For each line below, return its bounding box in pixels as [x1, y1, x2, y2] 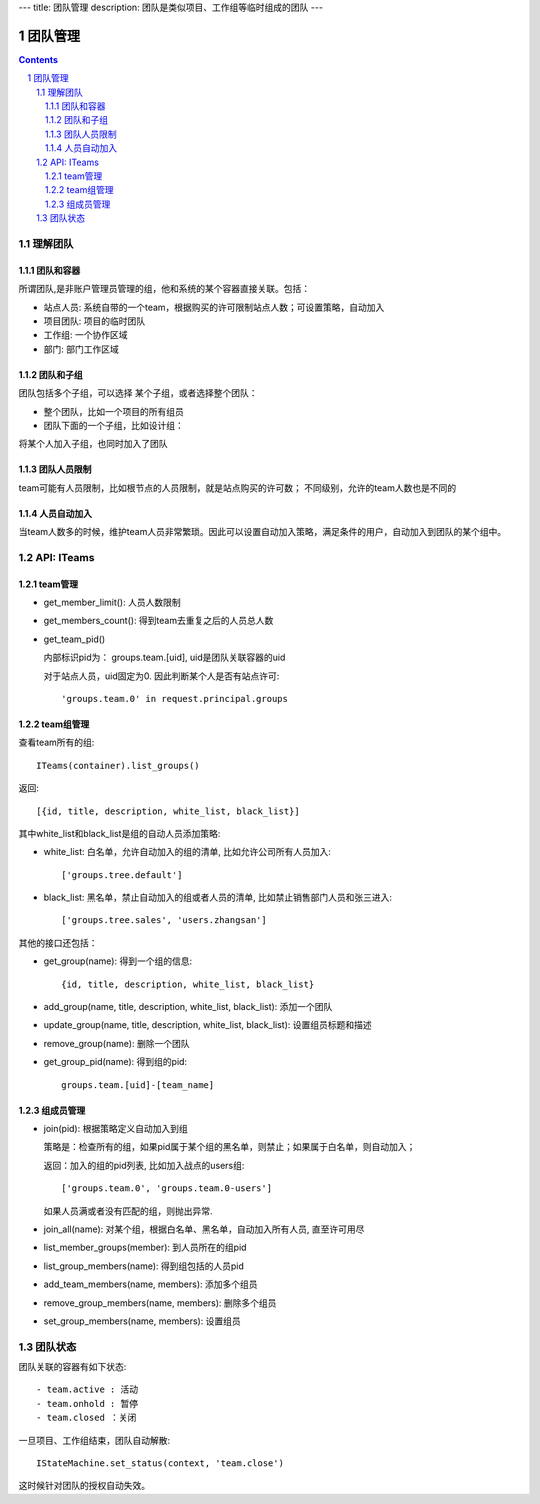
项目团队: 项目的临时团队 [43, 315, 145, 327]
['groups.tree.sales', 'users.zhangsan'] [61, 915, 267, 926]
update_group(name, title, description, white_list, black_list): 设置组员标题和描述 [43, 1019, 372, 1031]
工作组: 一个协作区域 [43, 329, 128, 341]
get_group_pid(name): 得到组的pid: [43, 1056, 188, 1068]
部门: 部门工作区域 [43, 343, 119, 355]
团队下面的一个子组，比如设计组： [43, 419, 184, 431]
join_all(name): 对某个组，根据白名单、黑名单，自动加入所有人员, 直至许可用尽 [43, 1223, 365, 1235]
